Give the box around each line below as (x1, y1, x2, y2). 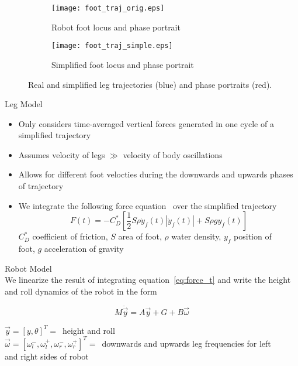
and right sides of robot (5, 350, 89, 362)
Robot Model (5, 262, 52, 274)
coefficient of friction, (32, 230, 108, 242)
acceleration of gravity (44, 242, 124, 255)
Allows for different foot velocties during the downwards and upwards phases (18, 168, 293, 180)
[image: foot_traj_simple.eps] (51, 42, 173, 50)
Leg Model (5, 98, 43, 110)
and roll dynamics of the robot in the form (5, 285, 157, 297)
